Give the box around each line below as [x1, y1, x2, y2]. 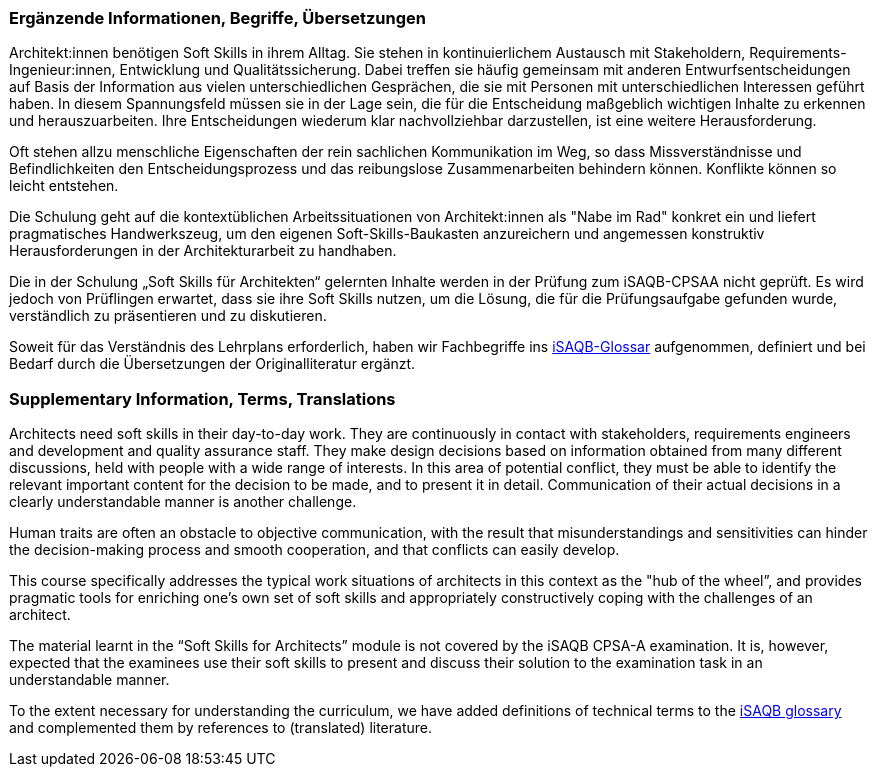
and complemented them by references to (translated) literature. [9, 719, 432, 737]
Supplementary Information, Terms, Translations [9, 388, 396, 409]
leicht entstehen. [9, 177, 119, 195]
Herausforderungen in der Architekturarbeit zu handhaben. [9, 242, 397, 260]
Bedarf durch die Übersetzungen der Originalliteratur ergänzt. [9, 355, 416, 373]
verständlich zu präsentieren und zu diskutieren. [9, 307, 327, 325]
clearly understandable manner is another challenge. [9, 493, 357, 511]
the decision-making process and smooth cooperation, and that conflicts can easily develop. [9, 541, 620, 559]
